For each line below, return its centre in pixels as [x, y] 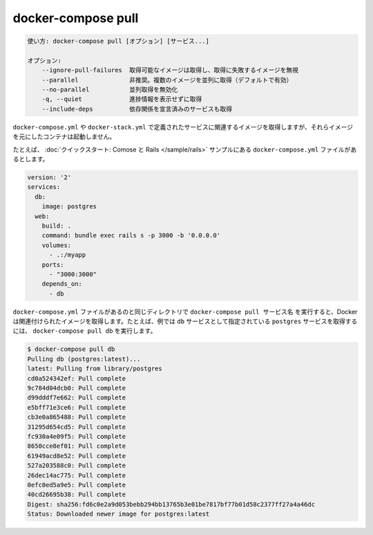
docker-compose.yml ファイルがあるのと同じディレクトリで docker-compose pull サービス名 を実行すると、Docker [185, 311]
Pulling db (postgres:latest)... [84, 359]
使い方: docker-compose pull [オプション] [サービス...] [118, 41]
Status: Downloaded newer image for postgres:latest [118, 514]
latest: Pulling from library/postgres [95, 369]
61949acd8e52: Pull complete [77, 456]
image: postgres [69, 207]
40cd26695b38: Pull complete [77, 495]
